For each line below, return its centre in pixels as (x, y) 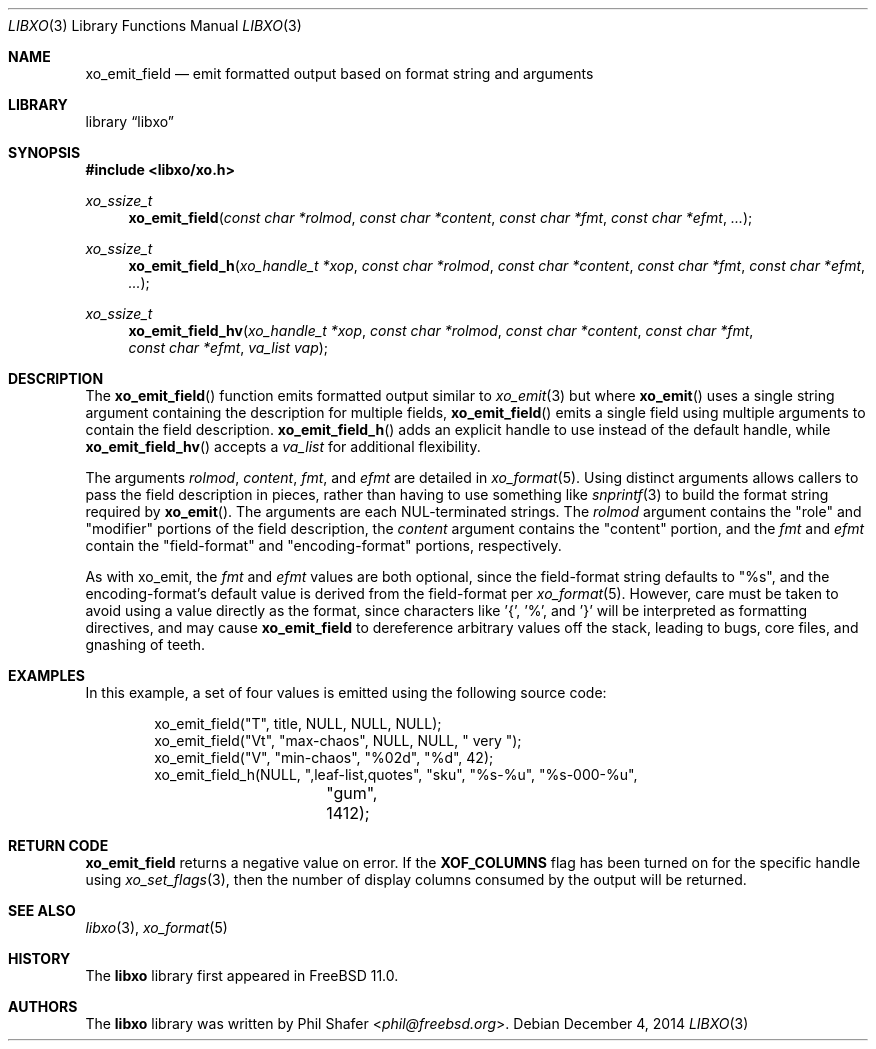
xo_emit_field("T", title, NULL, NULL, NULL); (298, 723)
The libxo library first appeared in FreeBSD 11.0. (242, 975)
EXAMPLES (46, 675)
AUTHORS (43, 1006)
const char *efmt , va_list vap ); (228, 347)
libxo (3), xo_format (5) (156, 927)
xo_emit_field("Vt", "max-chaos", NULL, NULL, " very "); (338, 740)
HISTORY (39, 958)
